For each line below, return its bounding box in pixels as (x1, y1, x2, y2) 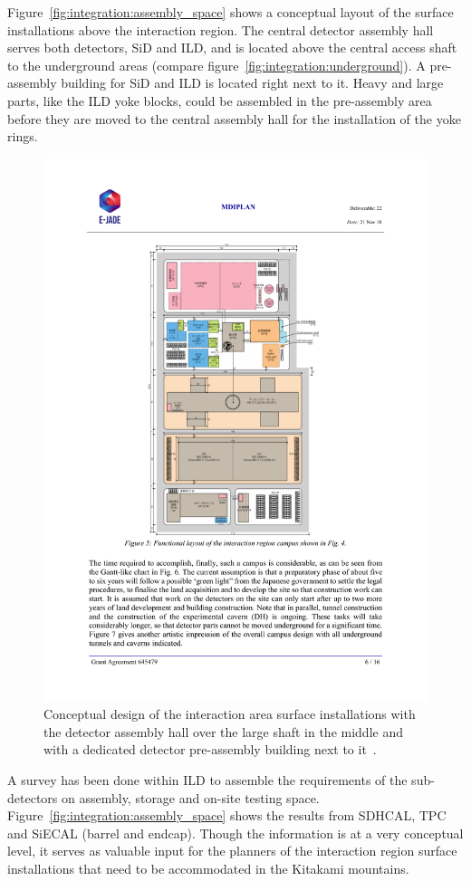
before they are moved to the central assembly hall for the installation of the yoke (7, 109, 461, 128)
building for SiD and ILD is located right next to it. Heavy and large (61, 73, 444, 92)
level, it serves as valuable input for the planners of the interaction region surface (7, 841, 457, 860)
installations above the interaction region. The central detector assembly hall (7, 20, 434, 39)
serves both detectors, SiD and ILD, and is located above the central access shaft (7, 38, 457, 57)
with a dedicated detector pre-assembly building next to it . (43, 740, 377, 759)
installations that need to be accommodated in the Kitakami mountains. (7, 859, 409, 878)
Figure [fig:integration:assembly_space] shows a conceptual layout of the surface (7, 3, 454, 21)
